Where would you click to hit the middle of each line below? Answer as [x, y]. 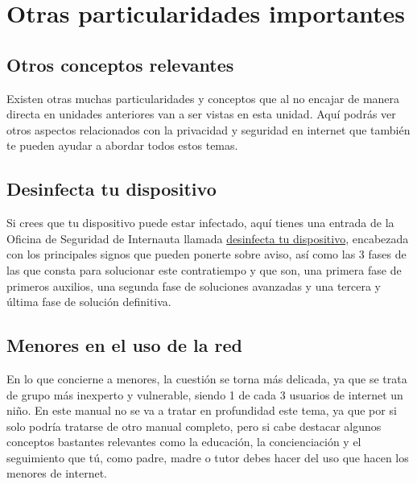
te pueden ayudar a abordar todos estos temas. [122, 145]
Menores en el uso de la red [124, 345]
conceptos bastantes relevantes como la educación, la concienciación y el [184, 442]
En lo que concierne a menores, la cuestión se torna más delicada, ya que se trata [207, 378]
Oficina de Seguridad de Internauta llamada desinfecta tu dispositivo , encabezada [208, 238]
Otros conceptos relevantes [120, 64]
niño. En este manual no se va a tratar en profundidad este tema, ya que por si [202, 410]
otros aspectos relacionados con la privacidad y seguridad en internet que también [208, 129]
